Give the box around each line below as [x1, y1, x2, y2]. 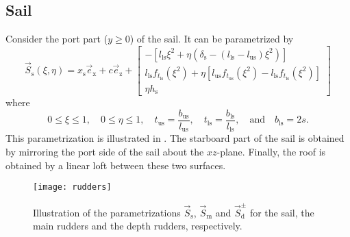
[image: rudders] [33, 182, 112, 192]
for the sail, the [249, 205, 314, 219]
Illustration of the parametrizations [33, 205, 181, 219]
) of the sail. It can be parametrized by [129, 32, 294, 46]
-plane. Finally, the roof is [216, 145, 326, 159]
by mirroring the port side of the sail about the [5, 145, 204, 159]
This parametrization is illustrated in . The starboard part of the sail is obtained [5, 131, 345, 145]
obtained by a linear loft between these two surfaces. [5, 158, 226, 172]
